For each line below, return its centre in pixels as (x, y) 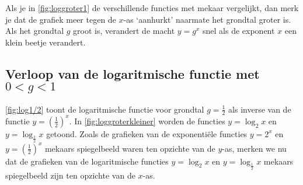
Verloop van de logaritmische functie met (133, 73)
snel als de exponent (239, 31)
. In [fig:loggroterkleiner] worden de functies (147, 121)
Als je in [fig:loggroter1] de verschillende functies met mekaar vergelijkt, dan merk (152, 8)
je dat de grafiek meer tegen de (61, 19)
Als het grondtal (35, 31)
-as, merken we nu (254, 148)
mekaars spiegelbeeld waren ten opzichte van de (130, 148)
